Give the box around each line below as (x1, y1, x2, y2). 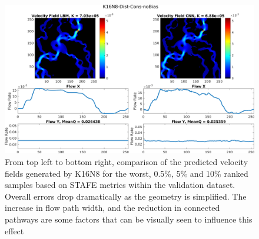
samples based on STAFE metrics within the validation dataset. (5, 179, 235, 191)
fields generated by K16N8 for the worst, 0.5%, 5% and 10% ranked (5, 167, 248, 179)
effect (5, 224, 24, 237)
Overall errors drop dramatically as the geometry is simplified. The (5, 190, 247, 202)
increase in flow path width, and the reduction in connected (5, 201, 220, 214)
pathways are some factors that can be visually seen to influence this (5, 213, 253, 225)
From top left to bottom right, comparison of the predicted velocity (5, 156, 248, 167)
